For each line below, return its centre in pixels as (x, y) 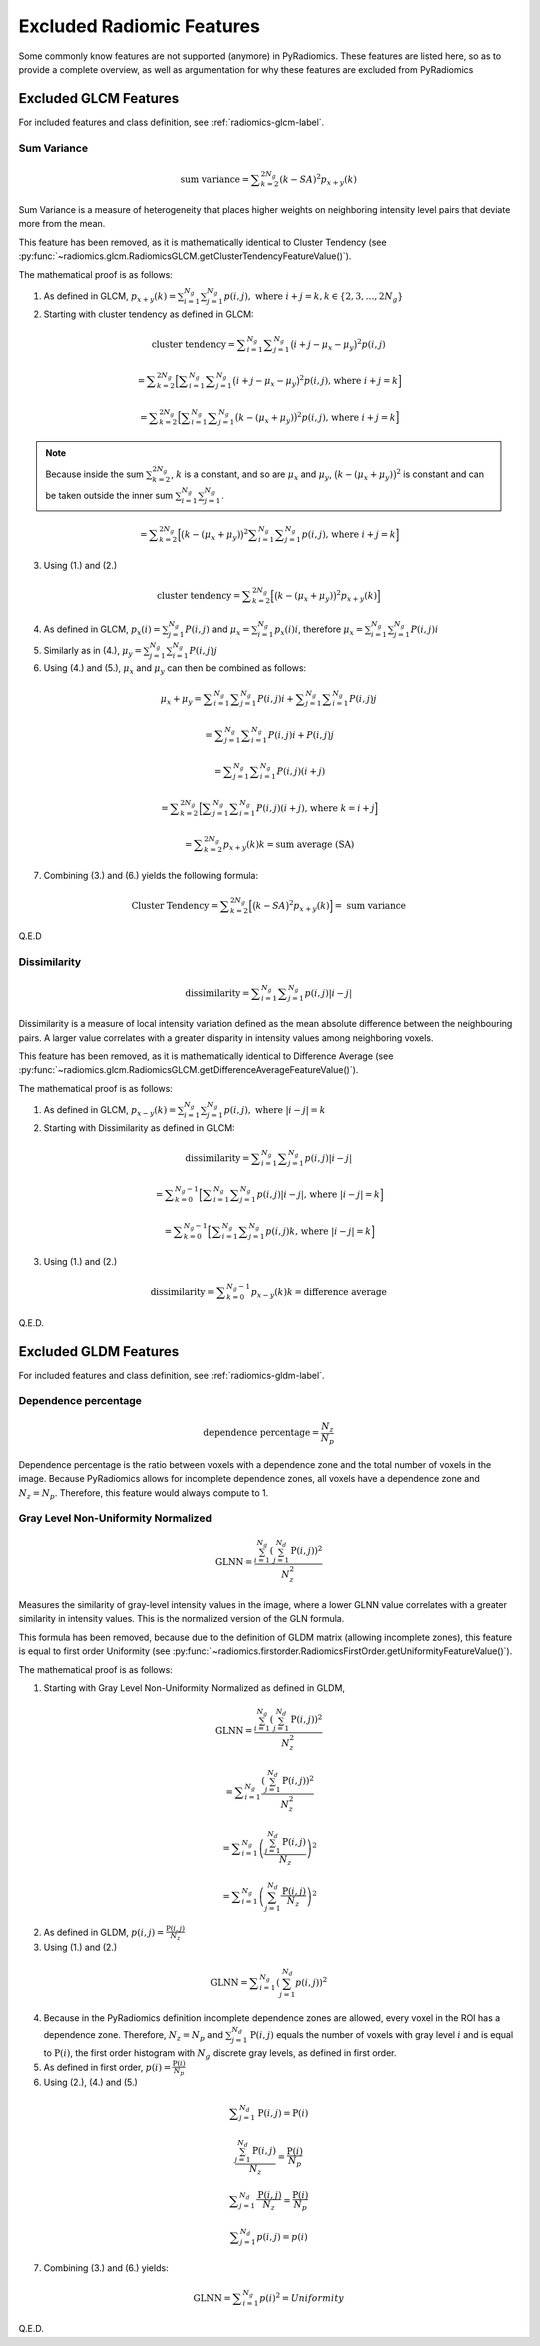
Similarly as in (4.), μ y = (92, 651)
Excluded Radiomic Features (139, 26)
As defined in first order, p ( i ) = (107, 2067)
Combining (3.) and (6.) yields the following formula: (151, 875)
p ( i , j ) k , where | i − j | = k (318, 1231)
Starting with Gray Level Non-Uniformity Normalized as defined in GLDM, (194, 1688)
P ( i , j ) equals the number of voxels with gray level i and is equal (381, 2034)
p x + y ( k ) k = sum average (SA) (288, 845)
